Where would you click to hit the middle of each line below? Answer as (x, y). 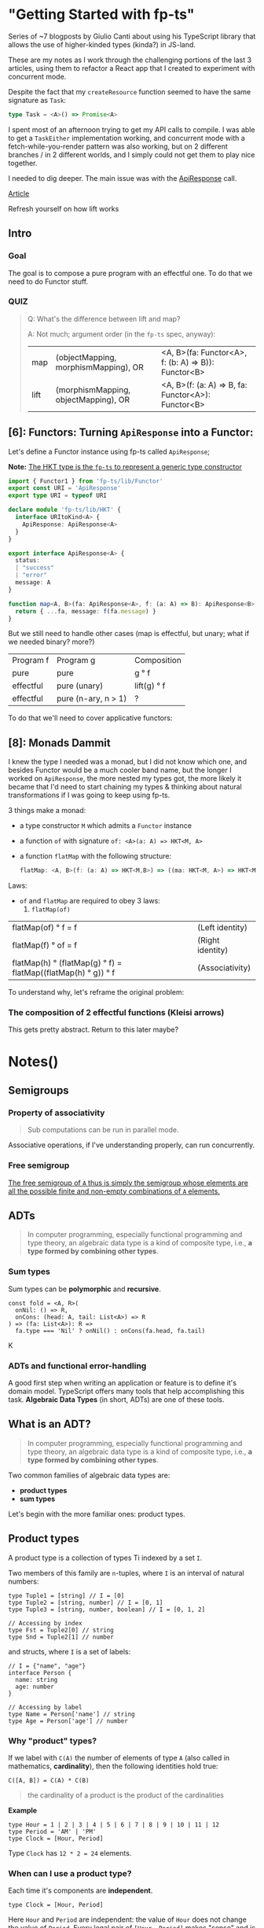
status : (28, 561)
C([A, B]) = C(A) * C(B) (49, 1780)
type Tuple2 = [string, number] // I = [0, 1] (86, 1602)
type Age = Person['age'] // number (68, 1721)
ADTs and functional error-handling (77, 1366)
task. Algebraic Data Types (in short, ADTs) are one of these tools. (116, 1400)
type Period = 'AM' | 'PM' (52, 1831)
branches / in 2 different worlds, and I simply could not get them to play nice (132, 154)
